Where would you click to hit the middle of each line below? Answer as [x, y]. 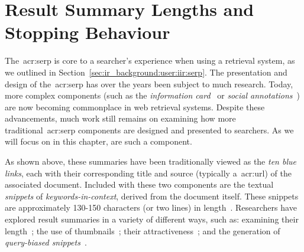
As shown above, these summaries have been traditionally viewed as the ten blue [151, 161]
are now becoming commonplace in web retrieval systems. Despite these [135, 107]
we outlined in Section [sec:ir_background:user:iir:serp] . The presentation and [146, 72]
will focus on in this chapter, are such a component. [98, 141]
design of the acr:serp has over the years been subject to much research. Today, [149, 84]
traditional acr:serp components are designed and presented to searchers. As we [149, 130]
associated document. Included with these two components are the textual [139, 184]
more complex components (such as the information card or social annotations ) [153, 95]
